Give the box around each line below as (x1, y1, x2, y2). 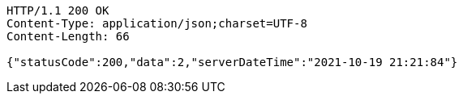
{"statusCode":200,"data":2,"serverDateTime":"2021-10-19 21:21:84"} (6, 56, 458, 69)
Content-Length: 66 (6, 30, 130, 43)
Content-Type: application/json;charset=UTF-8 (6, 17, 307, 30)
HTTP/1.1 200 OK (6, 4, 109, 17)
